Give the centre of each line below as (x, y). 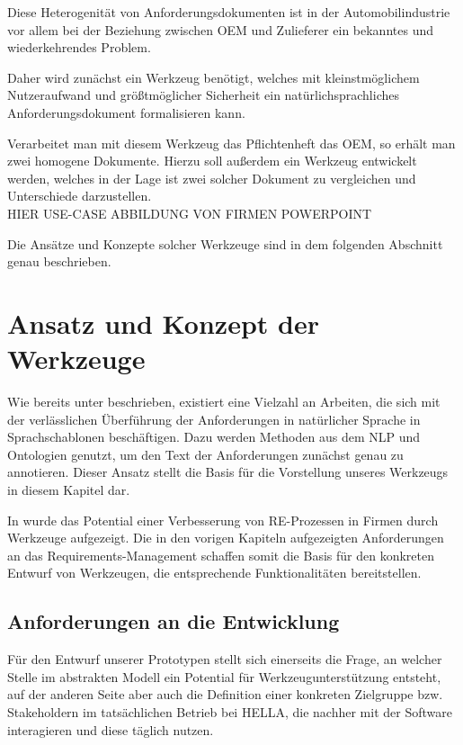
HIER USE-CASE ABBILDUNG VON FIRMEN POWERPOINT (190, 213)
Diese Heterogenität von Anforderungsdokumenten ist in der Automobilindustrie (229, 12)
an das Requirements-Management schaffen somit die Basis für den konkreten (221, 555)
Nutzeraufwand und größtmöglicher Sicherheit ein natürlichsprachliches (203, 95)
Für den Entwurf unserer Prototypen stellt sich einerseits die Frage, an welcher (225, 659)
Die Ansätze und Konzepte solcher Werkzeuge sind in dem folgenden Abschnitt (225, 243)
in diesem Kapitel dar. (69, 489)
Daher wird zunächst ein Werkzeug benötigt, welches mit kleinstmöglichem (214, 77)
